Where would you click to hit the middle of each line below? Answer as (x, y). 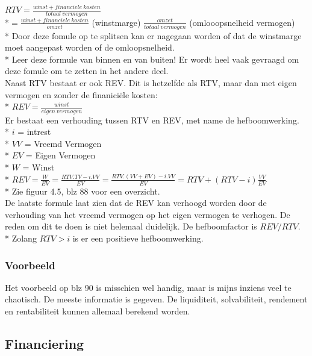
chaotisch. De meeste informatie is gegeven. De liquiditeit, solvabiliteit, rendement (156, 299)
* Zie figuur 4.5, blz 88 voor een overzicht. (83, 191)
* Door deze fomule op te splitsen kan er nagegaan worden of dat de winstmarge (153, 35)
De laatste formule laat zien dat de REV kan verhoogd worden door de (136, 203)
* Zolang (21, 238)
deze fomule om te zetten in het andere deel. (87, 71)
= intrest (34, 132)
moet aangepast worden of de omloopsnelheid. (90, 47)
